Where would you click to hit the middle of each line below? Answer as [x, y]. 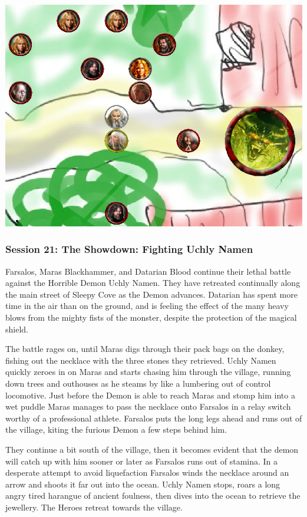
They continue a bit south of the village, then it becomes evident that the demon [152, 449]
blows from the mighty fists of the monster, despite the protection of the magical [151, 317]
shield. [17, 329]
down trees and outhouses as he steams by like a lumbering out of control [138, 383]
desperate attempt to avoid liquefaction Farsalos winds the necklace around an [147, 472]
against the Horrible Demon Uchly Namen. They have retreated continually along [153, 283]
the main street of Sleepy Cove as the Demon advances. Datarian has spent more [151, 294]
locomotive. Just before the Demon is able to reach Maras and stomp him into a [150, 395]
